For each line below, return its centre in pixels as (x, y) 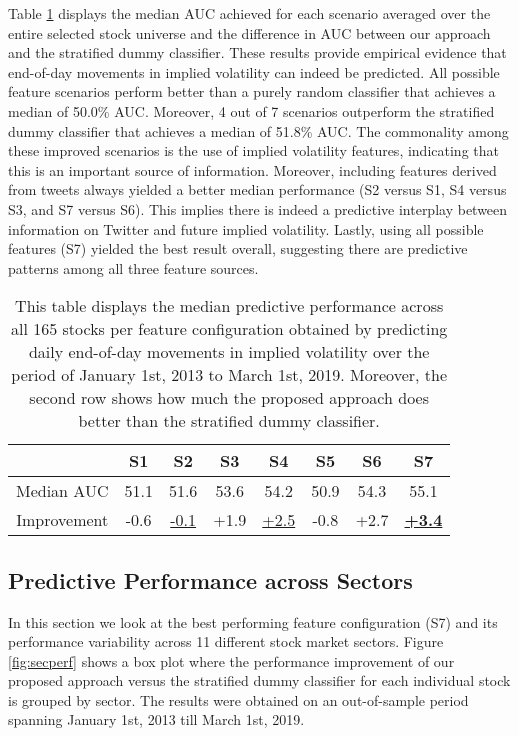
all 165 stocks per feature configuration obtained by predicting (229, 329)
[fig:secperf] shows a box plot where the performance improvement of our (231, 660)
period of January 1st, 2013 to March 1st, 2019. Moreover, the (229, 375)
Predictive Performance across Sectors (210, 579)
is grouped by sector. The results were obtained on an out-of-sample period (238, 699)
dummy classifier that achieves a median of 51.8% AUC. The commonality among (258, 130)
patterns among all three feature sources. (133, 267)
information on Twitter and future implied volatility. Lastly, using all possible (246, 228)
